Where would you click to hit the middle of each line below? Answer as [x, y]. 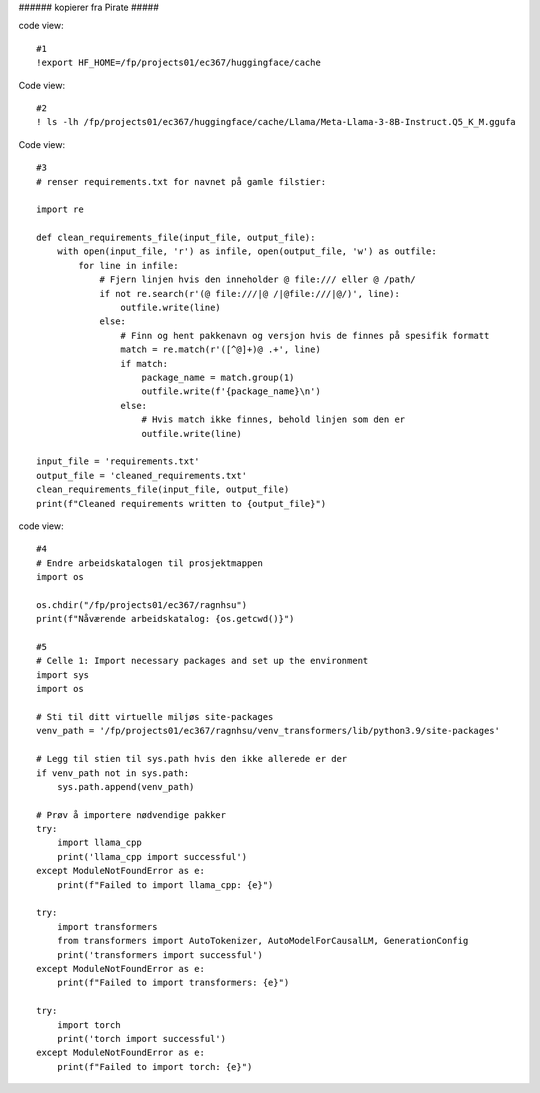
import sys [63, 674]
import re [60, 209]
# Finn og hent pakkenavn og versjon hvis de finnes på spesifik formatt [305, 335]
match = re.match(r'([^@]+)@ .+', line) [221, 349]
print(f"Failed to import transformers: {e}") [173, 983]
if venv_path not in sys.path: [113, 773]
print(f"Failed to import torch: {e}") [154, 1066]
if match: [144, 363]
